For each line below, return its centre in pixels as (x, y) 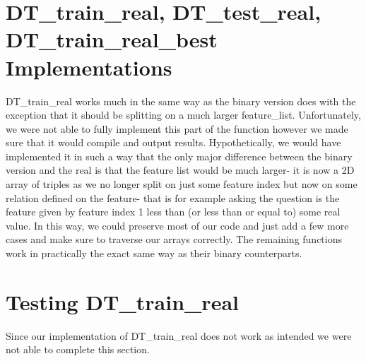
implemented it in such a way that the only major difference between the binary (179, 156)
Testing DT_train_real (122, 301)
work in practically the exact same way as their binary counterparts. (154, 253)
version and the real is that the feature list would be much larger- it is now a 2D (180, 170)
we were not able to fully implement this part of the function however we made (177, 128)
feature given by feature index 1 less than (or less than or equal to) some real (173, 212)
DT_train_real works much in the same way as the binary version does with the (181, 101)
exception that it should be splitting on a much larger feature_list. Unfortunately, (183, 115)
